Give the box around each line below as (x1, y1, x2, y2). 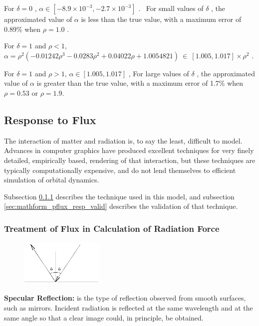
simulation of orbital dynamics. (4, 174, 99, 185)
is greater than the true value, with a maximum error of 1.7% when (36, 78, 244, 88)
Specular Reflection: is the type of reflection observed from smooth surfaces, (4, 293, 246, 303)
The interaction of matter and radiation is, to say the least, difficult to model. (4, 135, 243, 146)
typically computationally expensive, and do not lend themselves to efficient (4, 164, 236, 175)
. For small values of (138, 3, 204, 13)
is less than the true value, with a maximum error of (81, 14, 242, 24)
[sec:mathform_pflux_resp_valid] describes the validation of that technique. (4, 201, 238, 211)
